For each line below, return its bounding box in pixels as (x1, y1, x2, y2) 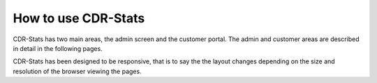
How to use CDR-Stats (13, 10, 145, 26)
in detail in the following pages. (13, 44, 103, 52)
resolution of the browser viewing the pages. (13, 67, 142, 75)
